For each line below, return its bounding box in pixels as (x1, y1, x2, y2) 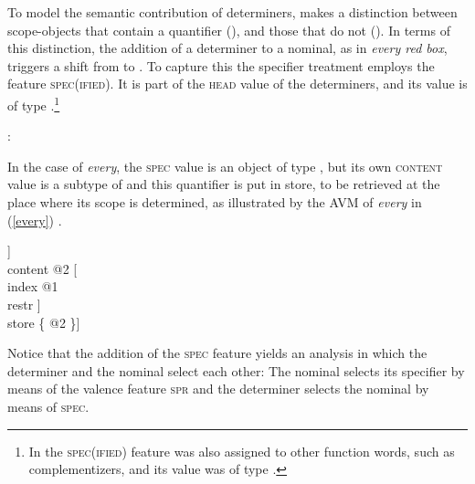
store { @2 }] (7, 312, 80, 331)
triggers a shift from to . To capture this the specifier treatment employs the (7, 56, 435, 75)
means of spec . (7, 396, 90, 416)
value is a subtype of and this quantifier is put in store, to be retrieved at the (7, 174, 440, 194)
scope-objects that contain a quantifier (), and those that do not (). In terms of (7, 20, 450, 39)
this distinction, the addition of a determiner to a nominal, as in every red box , (7, 38, 448, 58)
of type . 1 (7, 92, 60, 114)
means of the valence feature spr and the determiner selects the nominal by (7, 379, 429, 398)
